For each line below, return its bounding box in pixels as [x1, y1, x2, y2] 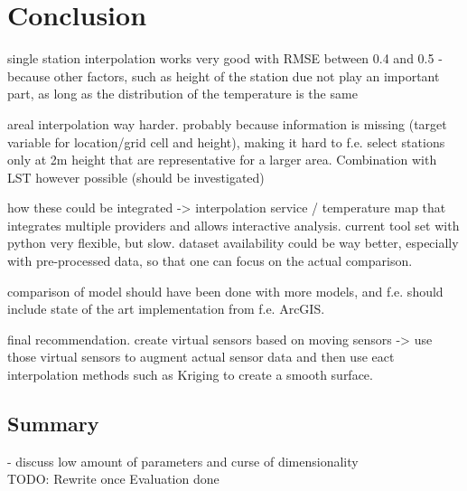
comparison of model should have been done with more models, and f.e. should [7, 281, 444, 300]
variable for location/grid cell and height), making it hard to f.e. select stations [7, 132, 445, 151]
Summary [7, 410, 99, 438]
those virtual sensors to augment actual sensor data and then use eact [7, 347, 395, 366]
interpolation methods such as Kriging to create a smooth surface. [7, 365, 373, 384]
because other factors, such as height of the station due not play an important [7, 66, 440, 85]
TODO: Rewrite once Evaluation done [7, 469, 219, 488]
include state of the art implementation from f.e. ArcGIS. [7, 299, 325, 318]
